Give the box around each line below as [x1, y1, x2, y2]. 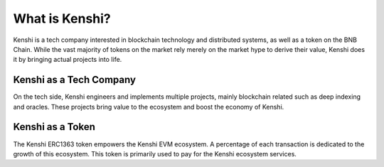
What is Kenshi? [13, 11, 112, 26]
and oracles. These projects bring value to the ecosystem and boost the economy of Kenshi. [13, 102, 284, 111]
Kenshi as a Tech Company [13, 74, 137, 86]
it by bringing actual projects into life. [13, 55, 122, 64]
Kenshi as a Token [13, 121, 95, 133]
